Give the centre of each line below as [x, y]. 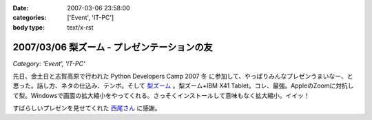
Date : [21, 8]
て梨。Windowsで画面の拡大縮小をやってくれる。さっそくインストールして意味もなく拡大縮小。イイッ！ [161, 95]
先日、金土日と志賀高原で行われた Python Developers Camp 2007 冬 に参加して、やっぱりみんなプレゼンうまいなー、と [183, 77]
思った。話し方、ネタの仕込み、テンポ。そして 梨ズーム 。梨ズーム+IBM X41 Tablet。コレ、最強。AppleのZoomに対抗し [183, 86]
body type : [29, 27]
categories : [30, 18]
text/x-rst [80, 27]
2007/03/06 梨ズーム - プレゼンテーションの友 [113, 47]
